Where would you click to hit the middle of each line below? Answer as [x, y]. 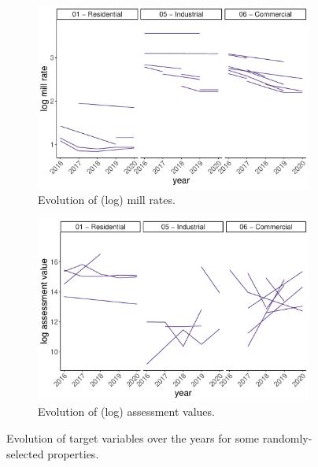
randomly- [287, 438]
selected [25, 453]
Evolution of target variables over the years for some [133, 438]
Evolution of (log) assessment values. [126, 411]
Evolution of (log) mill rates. [107, 199]
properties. [73, 453]
